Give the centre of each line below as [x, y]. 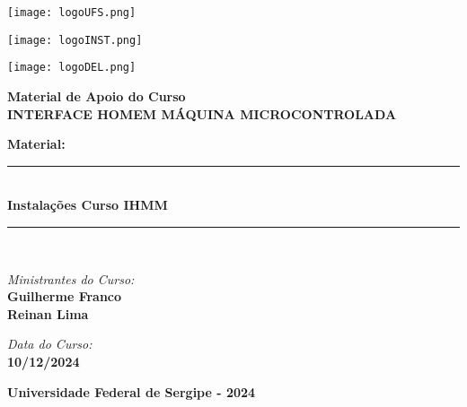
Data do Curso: [50, 344]
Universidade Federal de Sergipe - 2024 [132, 391]
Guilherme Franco [65, 296]
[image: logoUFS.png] [72, 13]
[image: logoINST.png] [75, 40]
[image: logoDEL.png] [72, 68]
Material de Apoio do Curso [97, 95]
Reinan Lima [48, 313]
